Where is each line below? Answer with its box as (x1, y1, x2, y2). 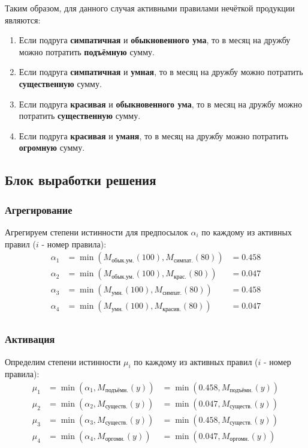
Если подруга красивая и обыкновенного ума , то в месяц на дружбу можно (19, 97, 302, 110)
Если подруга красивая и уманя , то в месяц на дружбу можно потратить (19, 129, 288, 142)
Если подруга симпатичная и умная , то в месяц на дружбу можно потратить (19, 65, 303, 78)
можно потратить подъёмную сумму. (19, 45, 155, 58)
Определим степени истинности (5, 355, 121, 368)
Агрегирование (5, 202, 73, 217)
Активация (5, 331, 55, 347)
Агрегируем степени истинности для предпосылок (5, 225, 188, 238)
